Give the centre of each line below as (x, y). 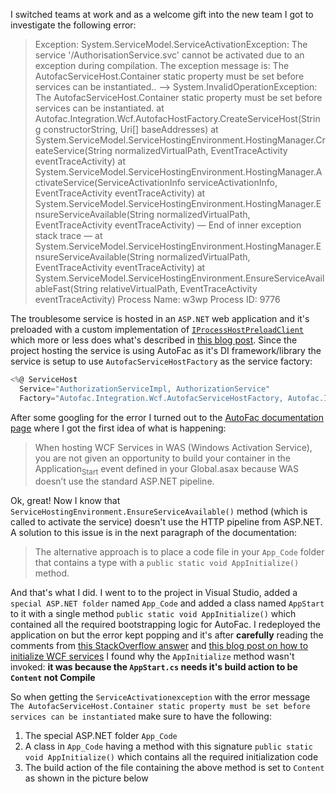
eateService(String (73, 150)
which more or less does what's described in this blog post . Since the (154, 340)
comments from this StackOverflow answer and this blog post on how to (159, 646)
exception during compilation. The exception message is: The (162, 65)
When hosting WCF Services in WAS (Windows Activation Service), (173, 447)
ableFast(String (66, 288)
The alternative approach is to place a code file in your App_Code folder (179, 552)
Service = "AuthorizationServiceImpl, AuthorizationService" (145, 389)
